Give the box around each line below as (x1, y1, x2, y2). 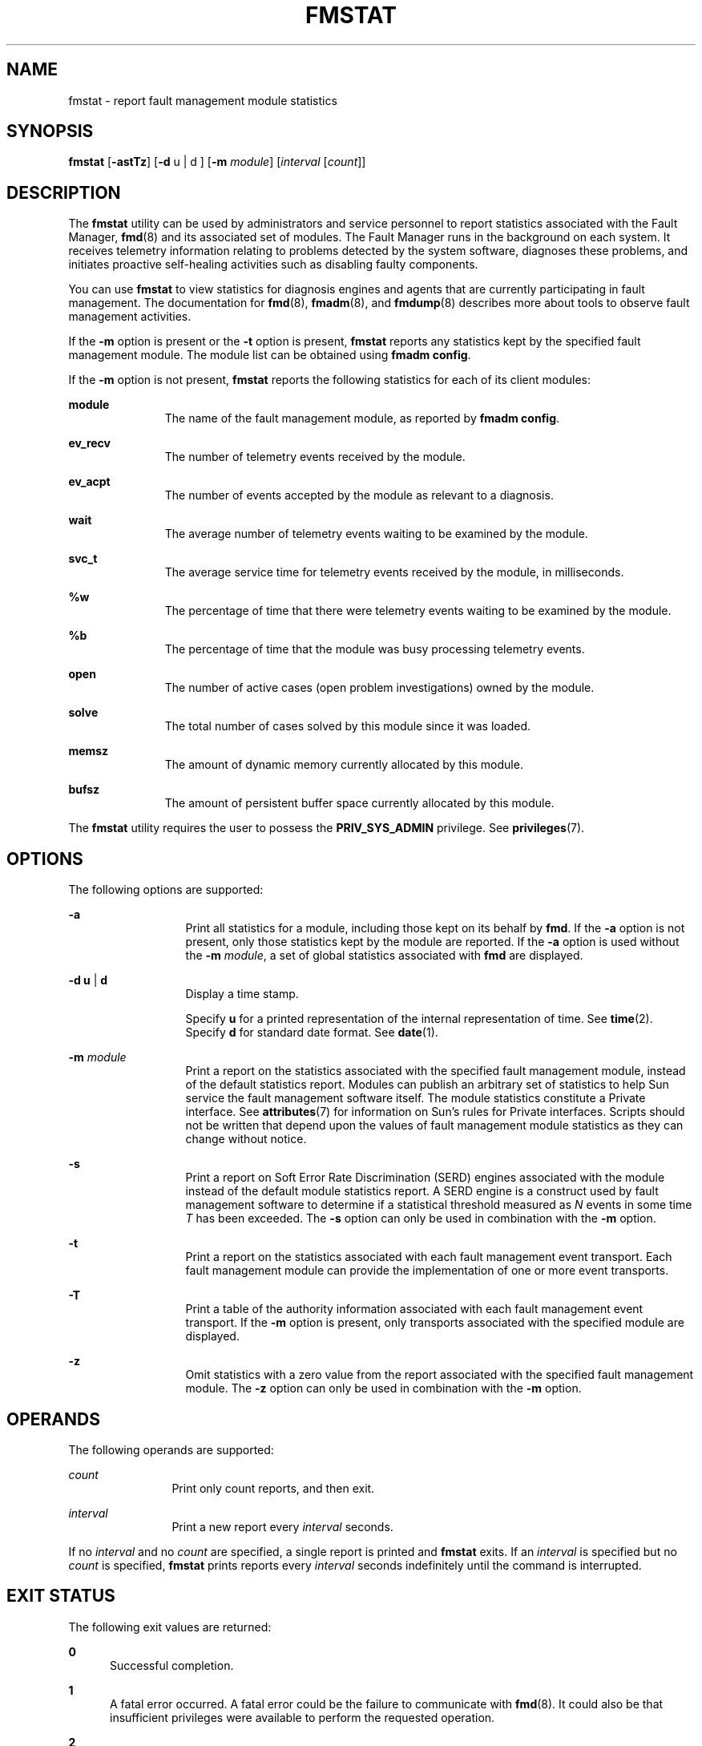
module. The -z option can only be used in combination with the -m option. (185, 1381, 582, 1396)
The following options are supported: (68, 883, 264, 897)
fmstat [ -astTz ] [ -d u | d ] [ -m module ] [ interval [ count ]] (68, 155, 366, 169)
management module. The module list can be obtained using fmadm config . (68, 348, 471, 362)
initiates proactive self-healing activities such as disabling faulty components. (68, 257, 478, 272)
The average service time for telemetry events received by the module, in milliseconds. (164, 565, 624, 580)
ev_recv (68, 436, 111, 451)
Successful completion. (110, 1658, 234, 1672)
